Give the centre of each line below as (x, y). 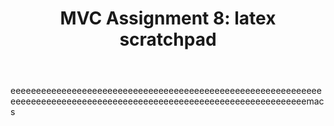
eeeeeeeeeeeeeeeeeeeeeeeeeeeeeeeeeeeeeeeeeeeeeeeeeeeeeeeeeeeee (166, 91)
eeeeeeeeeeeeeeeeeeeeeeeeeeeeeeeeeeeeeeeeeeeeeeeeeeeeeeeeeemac (167, 101)
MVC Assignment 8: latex (168, 18)
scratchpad (168, 39)
